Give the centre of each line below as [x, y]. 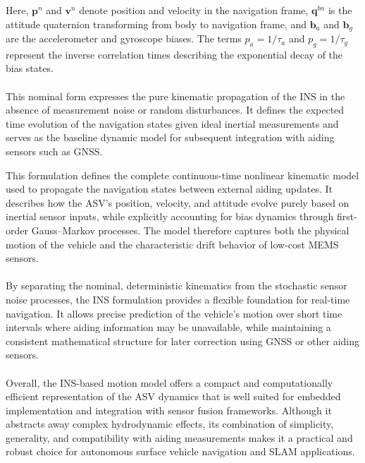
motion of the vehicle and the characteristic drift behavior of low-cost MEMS [172, 244]
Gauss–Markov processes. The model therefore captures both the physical [190, 230]
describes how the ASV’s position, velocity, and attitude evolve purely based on [178, 202]
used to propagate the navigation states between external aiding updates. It [169, 189]
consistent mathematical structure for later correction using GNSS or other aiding [183, 341]
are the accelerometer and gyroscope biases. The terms [124, 38]
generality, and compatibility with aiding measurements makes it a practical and [179, 437]
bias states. [30, 68]
